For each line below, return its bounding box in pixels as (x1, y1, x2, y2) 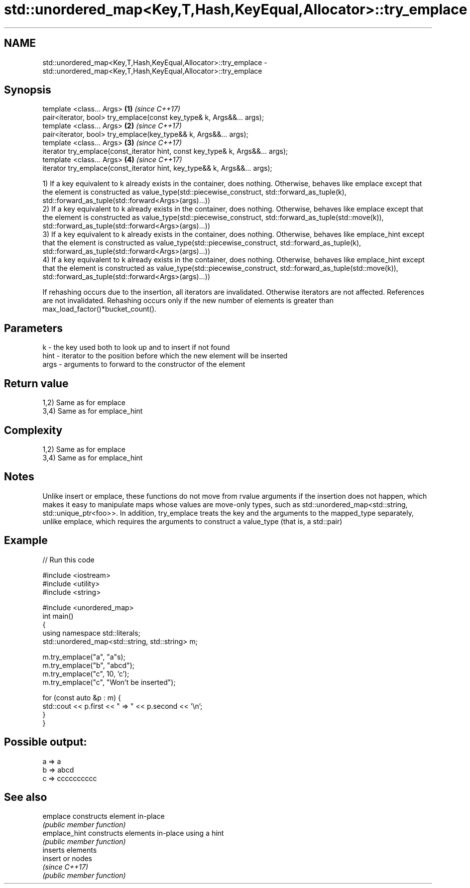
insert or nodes (42, 854, 93, 863)
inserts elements (42, 846, 97, 855)
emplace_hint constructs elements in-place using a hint (42, 829, 224, 838)
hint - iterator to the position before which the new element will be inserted (42, 351, 288, 360)
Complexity (4, 424, 63, 437)
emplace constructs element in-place (42, 812, 165, 821)
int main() (42, 611, 74, 620)
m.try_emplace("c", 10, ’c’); (42, 669, 129, 678)
